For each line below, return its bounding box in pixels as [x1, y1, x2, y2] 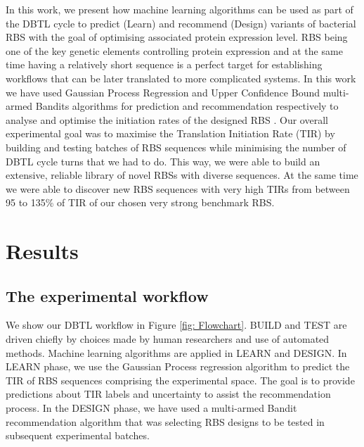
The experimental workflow [6, 284, 209, 306]
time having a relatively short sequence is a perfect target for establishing [6, 57, 323, 72]
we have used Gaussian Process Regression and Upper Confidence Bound [6, 84, 320, 99]
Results [6, 237, 79, 265]
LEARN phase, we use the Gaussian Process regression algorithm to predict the [6, 359, 350, 374]
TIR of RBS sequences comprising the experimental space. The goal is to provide [6, 372, 355, 387]
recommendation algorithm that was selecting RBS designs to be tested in [6, 414, 325, 429]
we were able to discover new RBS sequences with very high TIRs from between [6, 181, 350, 196]
